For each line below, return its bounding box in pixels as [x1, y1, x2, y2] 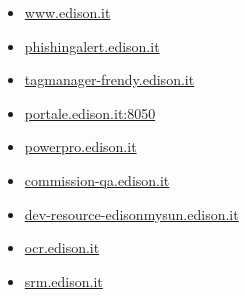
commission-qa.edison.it [24, 169, 170, 190]
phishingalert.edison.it [24, 35, 160, 56]
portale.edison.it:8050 [24, 102, 156, 123]
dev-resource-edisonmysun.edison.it [24, 203, 239, 224]
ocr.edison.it [24, 237, 100, 258]
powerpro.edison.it [24, 136, 137, 157]
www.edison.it [24, 2, 111, 22]
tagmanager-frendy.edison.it [24, 69, 195, 90]
